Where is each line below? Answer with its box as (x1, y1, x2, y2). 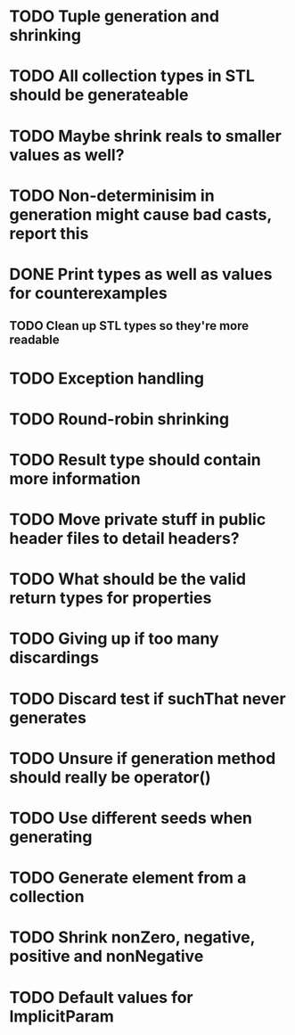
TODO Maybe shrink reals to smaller (9, 126, 283, 146)
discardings (9, 648, 100, 668)
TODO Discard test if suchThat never (9, 688, 287, 709)
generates (9, 707, 87, 727)
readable (9, 333, 60, 348)
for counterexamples (9, 283, 168, 303)
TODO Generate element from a (9, 867, 247, 888)
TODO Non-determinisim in (9, 185, 216, 206)
